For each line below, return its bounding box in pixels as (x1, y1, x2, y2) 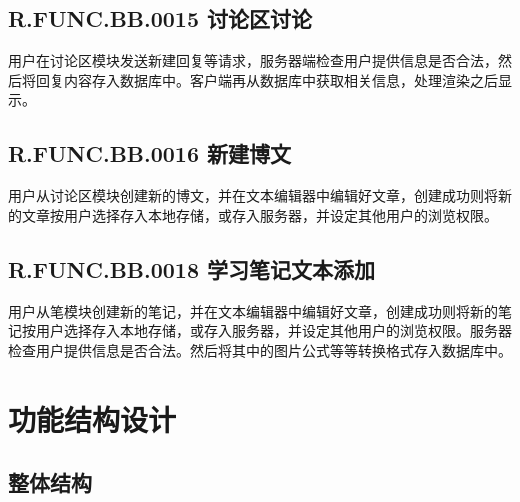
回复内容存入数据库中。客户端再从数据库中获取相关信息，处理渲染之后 (35, 69, 498, 90)
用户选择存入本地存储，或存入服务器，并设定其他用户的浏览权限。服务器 (35, 320, 512, 341)
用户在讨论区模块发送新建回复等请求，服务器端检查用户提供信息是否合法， (8, 50, 498, 71)
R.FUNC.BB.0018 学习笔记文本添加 (8, 253, 376, 284)
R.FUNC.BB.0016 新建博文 (8, 138, 292, 169)
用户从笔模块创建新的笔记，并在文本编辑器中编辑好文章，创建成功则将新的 (8, 300, 498, 321)
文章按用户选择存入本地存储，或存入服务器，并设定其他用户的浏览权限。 (21, 204, 498, 225)
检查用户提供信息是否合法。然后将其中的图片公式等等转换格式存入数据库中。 (8, 339, 512, 360)
